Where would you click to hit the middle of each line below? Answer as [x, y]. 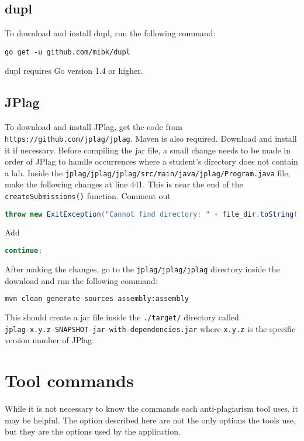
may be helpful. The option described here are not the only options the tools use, [150, 420]
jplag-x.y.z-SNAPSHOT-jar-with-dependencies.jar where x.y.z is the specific [150, 328]
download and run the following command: [81, 280]
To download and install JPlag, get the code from [94, 127]
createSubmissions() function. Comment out [88, 195]
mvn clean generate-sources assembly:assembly [97, 299]
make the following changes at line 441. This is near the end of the [124, 184]
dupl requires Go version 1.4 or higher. [74, 71]
